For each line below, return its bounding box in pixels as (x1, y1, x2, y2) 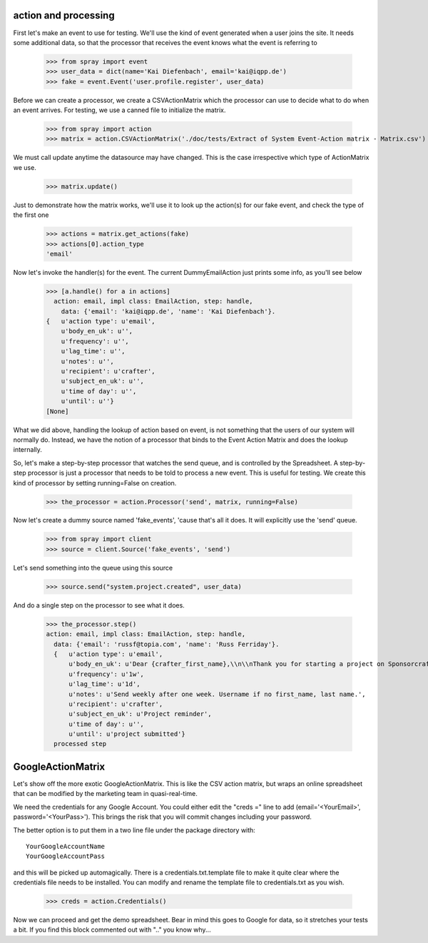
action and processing (13, 9, 115, 21)
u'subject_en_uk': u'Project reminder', (68, 710, 212, 718)
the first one (13, 211, 49, 219)
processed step (53, 740, 107, 748)
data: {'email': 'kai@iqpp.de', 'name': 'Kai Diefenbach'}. (61, 307, 276, 316)
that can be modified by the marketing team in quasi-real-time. (13, 790, 198, 798)
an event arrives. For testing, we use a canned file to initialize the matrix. (13, 106, 226, 114)
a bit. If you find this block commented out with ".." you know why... (13, 925, 211, 934)
